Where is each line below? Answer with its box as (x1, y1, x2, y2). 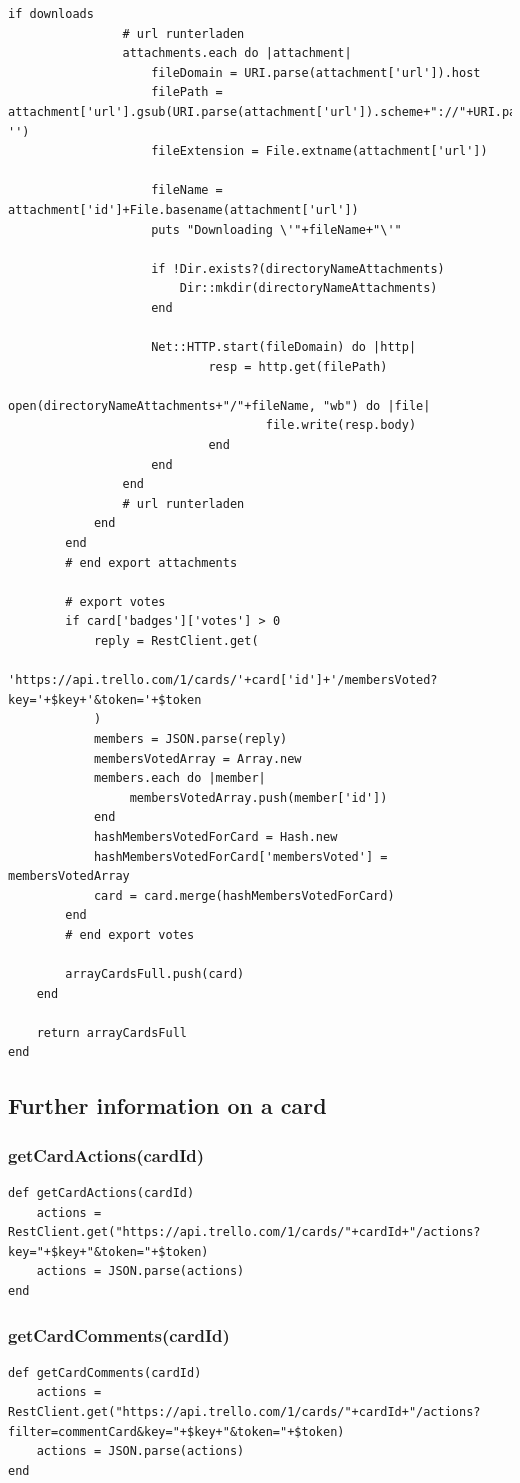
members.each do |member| (93, 771, 266, 786)
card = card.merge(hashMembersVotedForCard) (93, 888, 395, 903)
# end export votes (65, 927, 195, 942)
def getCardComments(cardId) (8, 1365, 202, 1380)
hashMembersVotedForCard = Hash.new (93, 829, 338, 844)
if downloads (8, 7, 94, 21)
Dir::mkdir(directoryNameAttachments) (179, 281, 438, 296)
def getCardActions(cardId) (8, 1186, 195, 1201)
